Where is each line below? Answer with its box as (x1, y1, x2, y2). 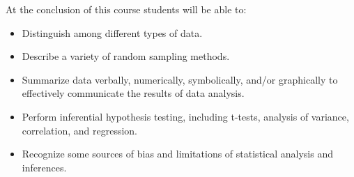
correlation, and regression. (22, 123, 138, 137)
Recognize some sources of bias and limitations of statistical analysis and (22, 146, 333, 161)
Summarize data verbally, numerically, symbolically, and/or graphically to (22, 72, 338, 86)
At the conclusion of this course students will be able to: (6, 2, 247, 16)
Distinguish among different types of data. (22, 25, 203, 40)
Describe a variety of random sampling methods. (22, 49, 230, 63)
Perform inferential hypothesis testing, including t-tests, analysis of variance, (22, 109, 349, 123)
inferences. (22, 160, 67, 174)
